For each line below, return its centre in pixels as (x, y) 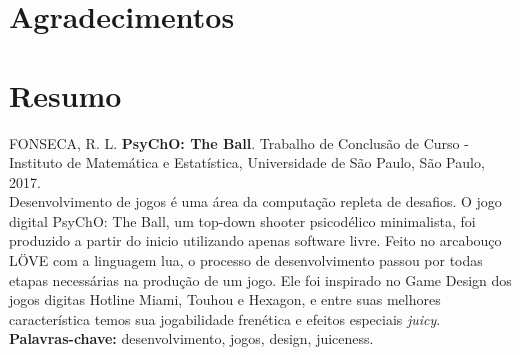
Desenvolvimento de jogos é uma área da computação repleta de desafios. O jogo (255, 201)
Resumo (65, 94)
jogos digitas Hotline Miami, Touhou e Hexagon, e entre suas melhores (225, 299)
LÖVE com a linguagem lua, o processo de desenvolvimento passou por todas (246, 260)
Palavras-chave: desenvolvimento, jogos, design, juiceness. (191, 338)
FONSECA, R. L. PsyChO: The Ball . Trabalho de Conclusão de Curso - (239, 142)
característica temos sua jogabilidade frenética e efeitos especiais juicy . (225, 318)
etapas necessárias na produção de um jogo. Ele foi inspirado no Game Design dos (260, 279)
